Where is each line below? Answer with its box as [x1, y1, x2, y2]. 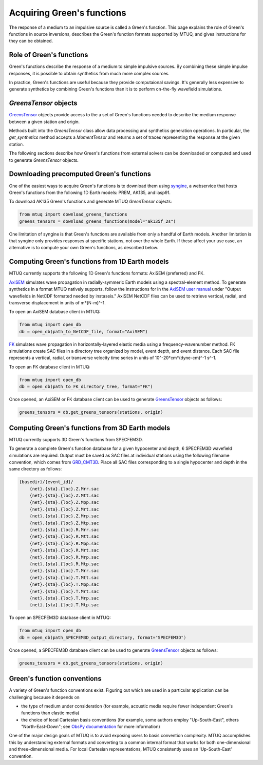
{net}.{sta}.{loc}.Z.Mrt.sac [29, 506, 99, 512]
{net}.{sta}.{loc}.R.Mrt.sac [29, 548, 99, 553]
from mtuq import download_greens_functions [19, 212, 128, 217]
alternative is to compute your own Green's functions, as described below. [9, 245, 158, 251]
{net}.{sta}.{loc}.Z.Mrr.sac [29, 486, 99, 491]
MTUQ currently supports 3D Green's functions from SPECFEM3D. [9, 436, 143, 442]
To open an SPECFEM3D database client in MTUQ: [9, 615, 111, 620]
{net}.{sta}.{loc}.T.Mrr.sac [29, 568, 99, 574]
